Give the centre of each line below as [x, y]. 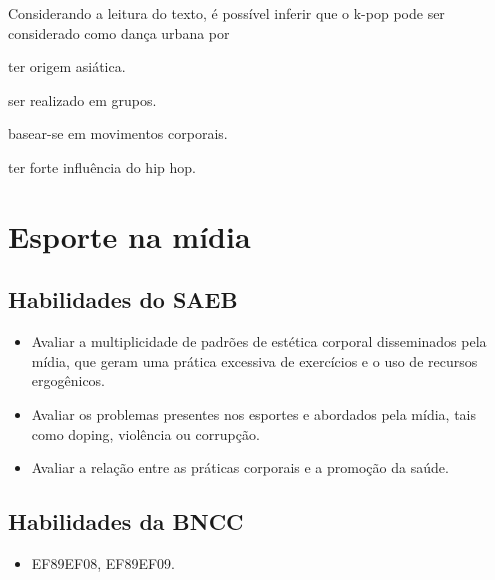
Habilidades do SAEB [123, 299]
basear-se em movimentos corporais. [118, 133]
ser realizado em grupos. [82, 99]
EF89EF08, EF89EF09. [103, 562]
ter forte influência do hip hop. [102, 166]
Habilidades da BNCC [126, 521]
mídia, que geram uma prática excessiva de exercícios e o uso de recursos [254, 360]
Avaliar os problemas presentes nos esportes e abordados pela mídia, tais [253, 413]
